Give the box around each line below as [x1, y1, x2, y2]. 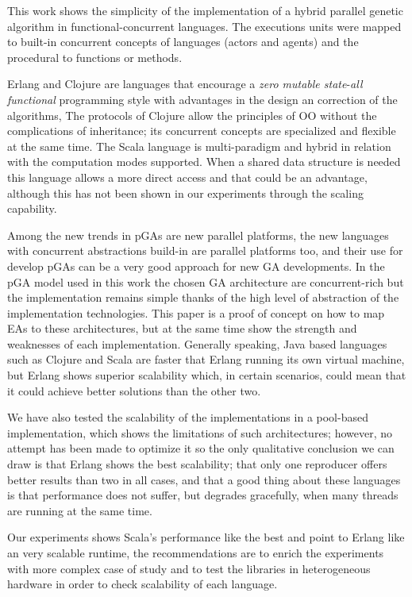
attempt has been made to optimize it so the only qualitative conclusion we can [7, 440, 395, 456]
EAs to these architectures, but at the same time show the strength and [7, 320, 357, 337]
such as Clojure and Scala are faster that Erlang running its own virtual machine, [7, 351, 405, 368]
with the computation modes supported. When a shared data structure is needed [7, 153, 401, 170]
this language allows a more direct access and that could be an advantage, [7, 168, 368, 185]
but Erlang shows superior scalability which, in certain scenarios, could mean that [7, 367, 406, 383]
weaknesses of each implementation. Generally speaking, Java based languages [7, 335, 387, 352]
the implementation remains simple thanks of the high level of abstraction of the [7, 289, 399, 306]
